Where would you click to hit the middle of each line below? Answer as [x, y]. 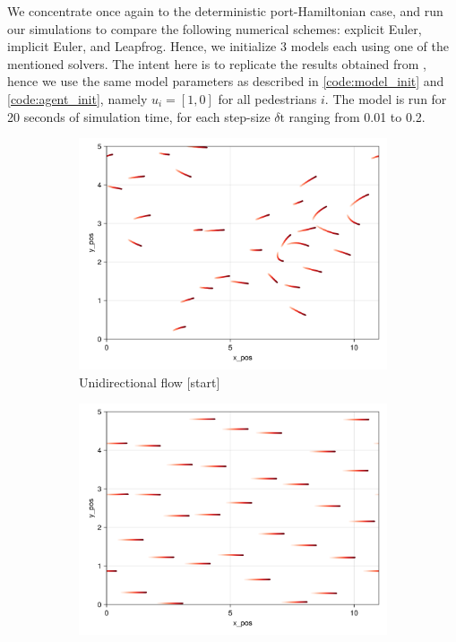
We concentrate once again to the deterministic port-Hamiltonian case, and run [225, 11]
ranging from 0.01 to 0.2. [357, 116]
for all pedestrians [267, 98]
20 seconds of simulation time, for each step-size [139, 116]
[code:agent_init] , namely [77, 98]
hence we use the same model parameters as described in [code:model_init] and [226, 81]
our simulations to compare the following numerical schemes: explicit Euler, [215, 28]
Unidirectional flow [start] [150, 382]
